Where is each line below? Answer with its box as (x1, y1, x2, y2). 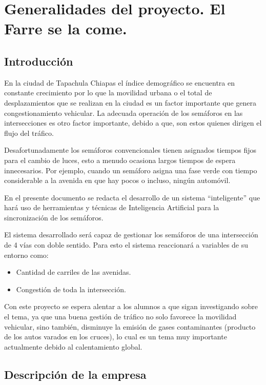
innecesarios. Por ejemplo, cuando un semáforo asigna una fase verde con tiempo (4, 165, 257, 175)
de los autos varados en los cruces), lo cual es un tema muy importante (4, 331, 227, 342)
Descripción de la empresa (4, 366, 147, 382)
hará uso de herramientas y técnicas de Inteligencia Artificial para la (4, 202, 219, 213)
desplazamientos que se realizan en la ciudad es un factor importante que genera (4, 97, 256, 108)
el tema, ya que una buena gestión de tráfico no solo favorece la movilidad (4, 311, 237, 322)
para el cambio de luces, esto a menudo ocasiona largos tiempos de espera (4, 154, 236, 165)
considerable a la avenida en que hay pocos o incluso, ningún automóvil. (4, 175, 231, 186)
